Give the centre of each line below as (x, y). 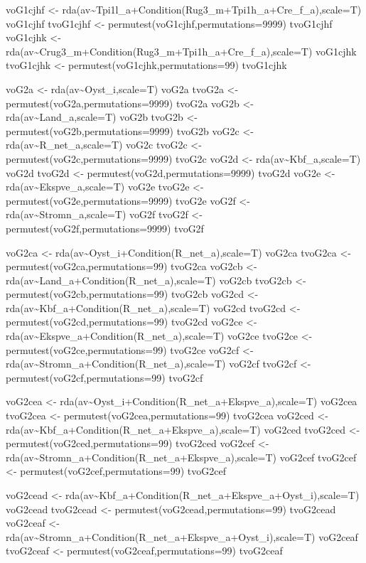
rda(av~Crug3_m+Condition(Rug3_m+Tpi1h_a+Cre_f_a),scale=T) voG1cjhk (181, 51)
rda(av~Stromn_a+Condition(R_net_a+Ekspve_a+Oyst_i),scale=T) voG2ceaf (182, 536)
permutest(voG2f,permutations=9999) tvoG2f (105, 228)
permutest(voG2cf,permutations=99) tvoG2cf (104, 377)
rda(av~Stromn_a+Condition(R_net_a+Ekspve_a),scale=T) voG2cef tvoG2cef (181, 457)
